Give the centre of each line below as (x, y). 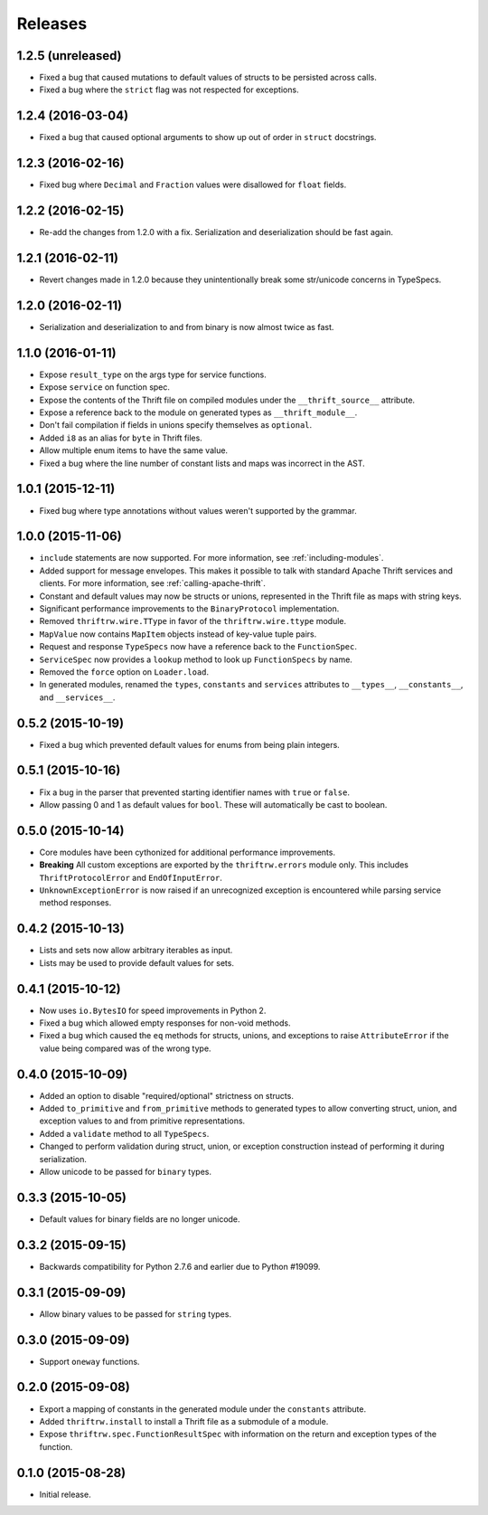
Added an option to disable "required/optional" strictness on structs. (166, 1095)
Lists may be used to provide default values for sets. (137, 962)
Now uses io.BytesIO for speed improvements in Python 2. (153, 1010)
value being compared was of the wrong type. (125, 1048)
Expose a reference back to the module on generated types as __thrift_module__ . (198, 412)
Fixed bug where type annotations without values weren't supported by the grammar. (198, 510)
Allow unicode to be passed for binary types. (126, 1172)
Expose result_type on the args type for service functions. (153, 374)
